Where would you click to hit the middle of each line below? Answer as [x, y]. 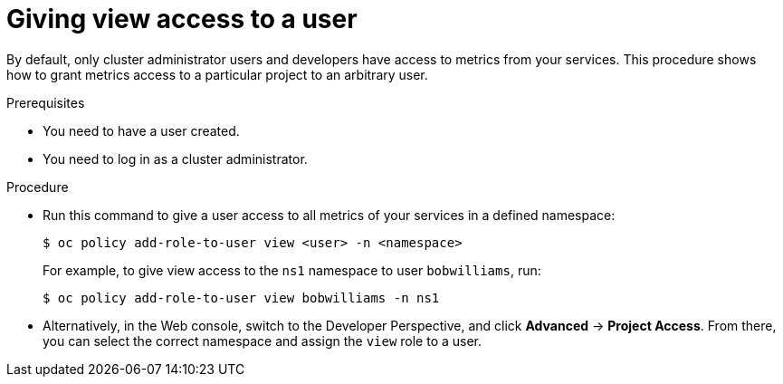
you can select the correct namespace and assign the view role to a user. [263, 341]
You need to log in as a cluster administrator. [175, 158]
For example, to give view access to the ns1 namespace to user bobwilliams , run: [292, 270]
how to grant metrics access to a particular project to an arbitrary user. [217, 74]
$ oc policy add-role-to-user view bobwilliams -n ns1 [241, 298]
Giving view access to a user [182, 19]
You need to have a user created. [141, 130]
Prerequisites [46, 102]
